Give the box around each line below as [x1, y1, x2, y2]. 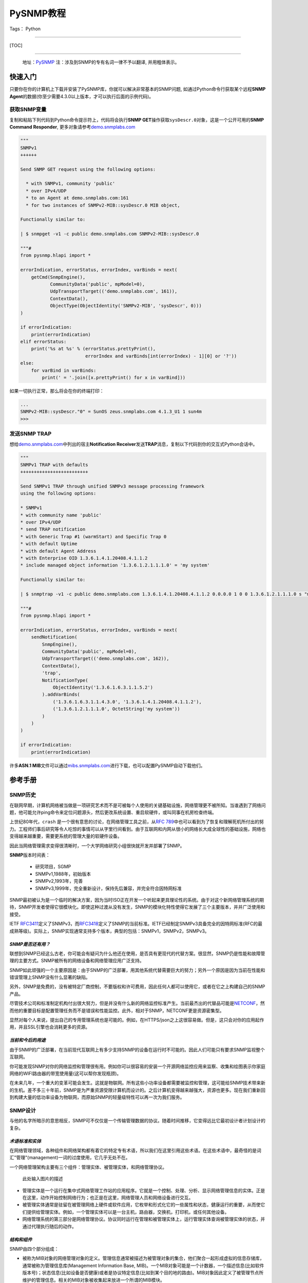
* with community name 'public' [20, 512, 102, 518]
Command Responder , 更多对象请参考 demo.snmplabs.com [9, 124, 136, 130]
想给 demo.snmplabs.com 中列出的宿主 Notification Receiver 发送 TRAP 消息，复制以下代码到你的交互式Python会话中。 [9, 441, 258, 447]
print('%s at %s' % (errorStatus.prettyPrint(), [31, 346, 156, 352]
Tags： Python [9, 26, 41, 32]
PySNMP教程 [9, 8, 66, 19]
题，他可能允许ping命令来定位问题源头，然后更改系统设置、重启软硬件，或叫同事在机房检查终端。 [9, 809, 217, 815]
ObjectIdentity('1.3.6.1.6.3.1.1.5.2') [52, 685, 153, 690]
